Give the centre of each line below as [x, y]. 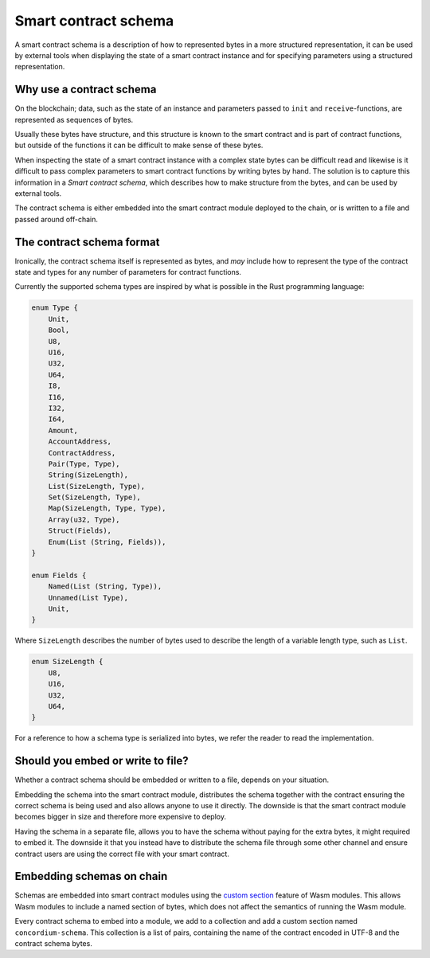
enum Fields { [59, 575]
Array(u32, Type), [84, 519]
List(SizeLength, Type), [97, 486]
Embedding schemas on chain [91, 876]
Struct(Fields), [80, 531]
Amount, [63, 430]
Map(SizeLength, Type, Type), [107, 508]
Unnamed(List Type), [88, 598]
